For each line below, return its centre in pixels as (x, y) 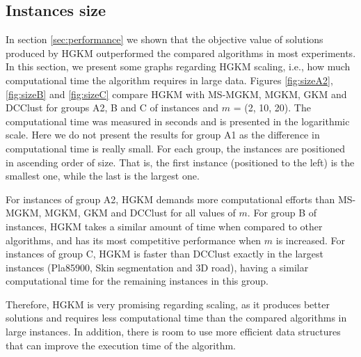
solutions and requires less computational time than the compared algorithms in (176, 318)
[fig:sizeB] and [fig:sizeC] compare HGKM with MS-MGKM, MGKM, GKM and (176, 94)
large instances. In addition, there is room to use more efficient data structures (173, 332)
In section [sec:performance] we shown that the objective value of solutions (165, 39)
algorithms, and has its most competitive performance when (134, 240)
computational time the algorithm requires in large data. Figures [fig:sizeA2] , (169, 80)
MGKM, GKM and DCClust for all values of (140, 213)
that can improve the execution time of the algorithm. (121, 345)
